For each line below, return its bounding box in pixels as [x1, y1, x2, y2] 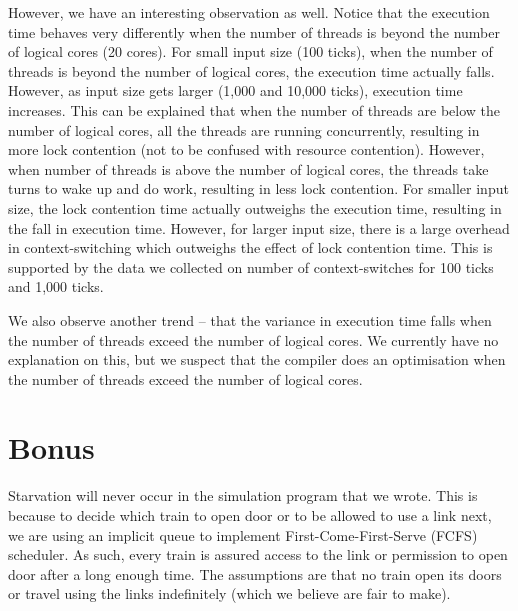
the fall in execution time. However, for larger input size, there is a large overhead [8, 217, 510, 238]
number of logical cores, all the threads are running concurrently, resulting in [8, 119, 480, 140]
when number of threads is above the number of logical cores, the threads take [8, 158, 489, 179]
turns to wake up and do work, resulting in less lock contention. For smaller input [8, 178, 509, 199]
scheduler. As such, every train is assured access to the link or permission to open [8, 544, 508, 565]
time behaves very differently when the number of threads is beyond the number [8, 21, 500, 42]
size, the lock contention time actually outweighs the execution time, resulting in [8, 197, 502, 218]
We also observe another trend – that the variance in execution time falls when [8, 309, 492, 330]
